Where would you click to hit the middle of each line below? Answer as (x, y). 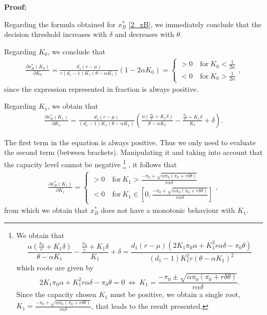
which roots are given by (55, 267)
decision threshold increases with (56, 34)
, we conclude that (77, 51)
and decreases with (145, 34)
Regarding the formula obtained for (60, 24)
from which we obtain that (46, 210)
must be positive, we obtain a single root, (175, 294)
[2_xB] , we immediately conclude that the (195, 24)
